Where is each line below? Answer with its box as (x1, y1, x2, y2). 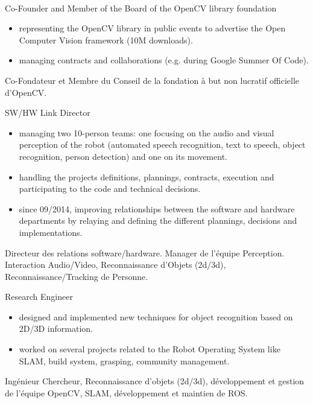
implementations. (19, 226, 83, 238)
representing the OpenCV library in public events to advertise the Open (19, 22, 286, 34)
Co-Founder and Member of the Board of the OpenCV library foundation (5, 1, 277, 14)
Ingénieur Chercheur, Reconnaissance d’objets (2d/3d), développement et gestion (5, 375, 305, 387)
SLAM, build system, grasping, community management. (19, 354, 230, 367)
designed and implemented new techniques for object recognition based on (19, 310, 293, 323)
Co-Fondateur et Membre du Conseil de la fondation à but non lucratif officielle (5, 74, 300, 86)
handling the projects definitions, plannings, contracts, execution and (19, 170, 274, 183)
